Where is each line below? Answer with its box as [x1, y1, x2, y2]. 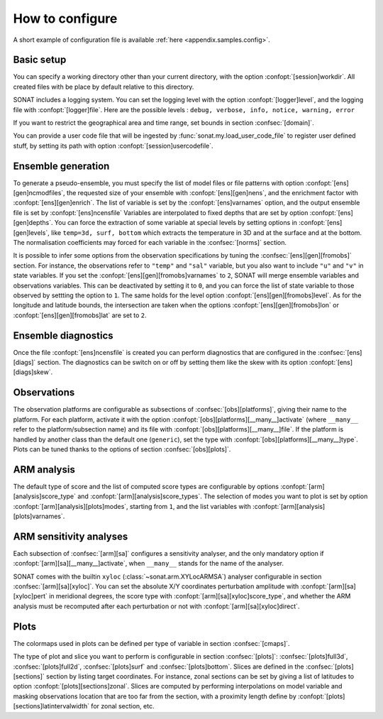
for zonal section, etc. [91, 702, 155, 710]
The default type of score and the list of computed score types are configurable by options [13, 482, 279, 490]
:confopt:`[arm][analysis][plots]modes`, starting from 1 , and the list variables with [13, 502, 251, 510]
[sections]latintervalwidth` [13, 702, 90, 710]
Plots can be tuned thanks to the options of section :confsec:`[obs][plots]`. [13, 444, 231, 454]
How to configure [13, 11, 118, 26]
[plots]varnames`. [13, 512, 65, 521]
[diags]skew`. [13, 368, 53, 376]
